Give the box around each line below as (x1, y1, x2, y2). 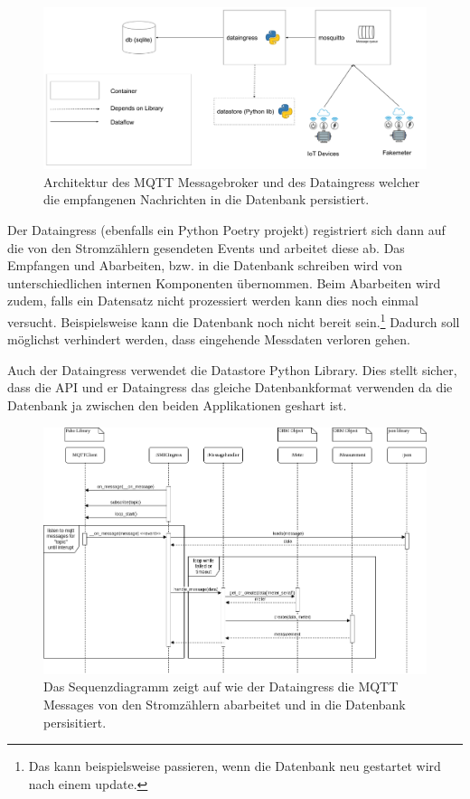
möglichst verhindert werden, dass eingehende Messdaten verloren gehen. (7, 330, 410, 349)
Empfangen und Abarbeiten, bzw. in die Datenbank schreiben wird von (7, 256, 402, 275)
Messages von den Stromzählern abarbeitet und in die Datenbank (43, 695, 406, 713)
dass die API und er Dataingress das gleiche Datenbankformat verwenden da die (7, 378, 453, 397)
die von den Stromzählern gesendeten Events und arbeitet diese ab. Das (7, 238, 405, 257)
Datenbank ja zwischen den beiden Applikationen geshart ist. (7, 396, 347, 415)
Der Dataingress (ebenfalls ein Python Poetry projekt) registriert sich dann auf (7, 221, 446, 240)
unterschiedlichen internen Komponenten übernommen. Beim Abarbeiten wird (7, 273, 441, 292)
